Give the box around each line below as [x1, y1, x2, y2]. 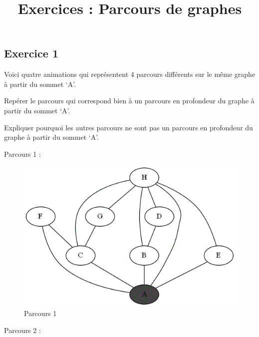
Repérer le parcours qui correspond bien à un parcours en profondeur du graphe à [4, 95, 255, 106]
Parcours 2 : [4, 325, 41, 335]
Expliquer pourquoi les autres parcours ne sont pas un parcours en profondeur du [4, 122, 253, 132]
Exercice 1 [4, 45, 58, 61]
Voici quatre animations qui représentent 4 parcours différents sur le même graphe [4, 69, 256, 79]
